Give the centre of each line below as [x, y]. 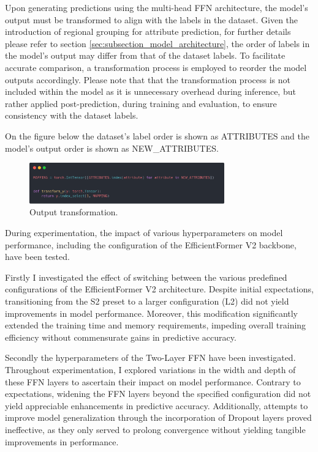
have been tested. [37, 257]
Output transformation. [74, 212]
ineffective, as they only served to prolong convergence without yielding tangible [155, 429]
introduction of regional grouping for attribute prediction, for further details [148, 31]
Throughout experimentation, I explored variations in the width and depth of [150, 370]
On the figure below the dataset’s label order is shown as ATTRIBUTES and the [157, 135]
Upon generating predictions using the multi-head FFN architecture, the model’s [157, 7]
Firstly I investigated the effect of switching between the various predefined [146, 277]
